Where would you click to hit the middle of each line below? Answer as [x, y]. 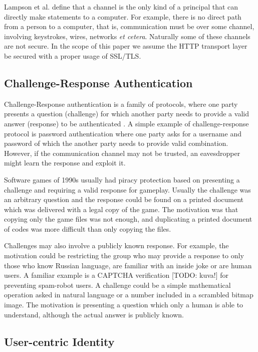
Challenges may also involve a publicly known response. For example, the [116, 245]
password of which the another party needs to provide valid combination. [116, 143]
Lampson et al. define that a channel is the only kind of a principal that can [121, 7]
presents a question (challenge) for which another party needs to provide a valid [126, 114]
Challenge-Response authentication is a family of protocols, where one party [121, 104]
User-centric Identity [59, 341]
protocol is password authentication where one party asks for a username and [123, 133]
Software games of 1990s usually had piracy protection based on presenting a [122, 179]
